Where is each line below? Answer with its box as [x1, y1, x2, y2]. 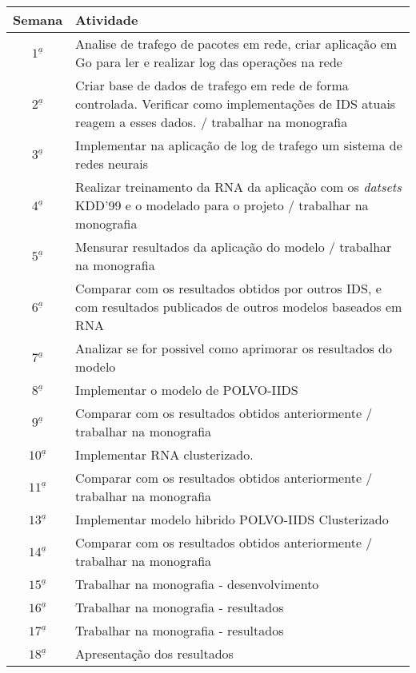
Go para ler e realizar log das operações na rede [75, 53, 342, 71]
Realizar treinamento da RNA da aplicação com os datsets [75, 177, 402, 196]
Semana [13, 10, 63, 29]
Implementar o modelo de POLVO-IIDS [75, 380, 298, 399]
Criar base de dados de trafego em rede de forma [75, 76, 349, 94]
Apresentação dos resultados [75, 644, 234, 663]
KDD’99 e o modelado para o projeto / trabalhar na [75, 196, 369, 214]
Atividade [75, 10, 138, 29]
